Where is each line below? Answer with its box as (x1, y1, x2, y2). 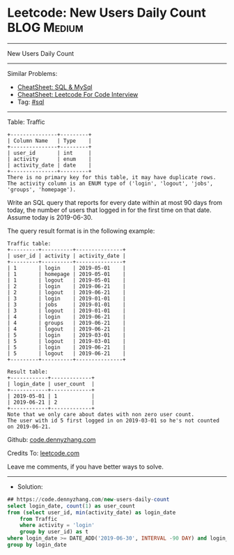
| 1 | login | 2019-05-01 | (7, 264, 127, 271)
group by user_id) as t (19, 529, 89, 535)
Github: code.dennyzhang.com (7, 435, 96, 443)
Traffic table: (7, 240, 52, 247)
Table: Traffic (7, 117, 45, 126)
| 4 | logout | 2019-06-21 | (7, 326, 127, 333)
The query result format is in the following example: (7, 227, 155, 235)
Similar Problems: (7, 69, 58, 77)
